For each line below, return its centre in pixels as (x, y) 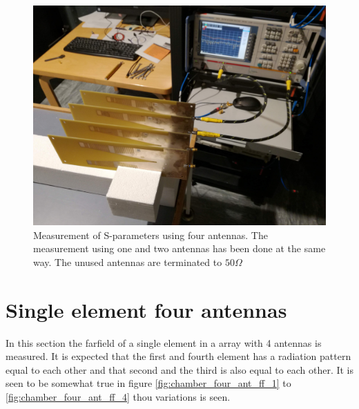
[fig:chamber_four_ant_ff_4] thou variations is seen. (118, 396)
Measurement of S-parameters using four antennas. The (151, 235)
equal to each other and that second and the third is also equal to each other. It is (180, 369)
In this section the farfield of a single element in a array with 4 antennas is (164, 342)
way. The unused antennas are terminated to (128, 261)
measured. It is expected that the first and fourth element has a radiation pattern (178, 356)
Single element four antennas (146, 309)
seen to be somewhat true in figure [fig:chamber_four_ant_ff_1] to (148, 383)
